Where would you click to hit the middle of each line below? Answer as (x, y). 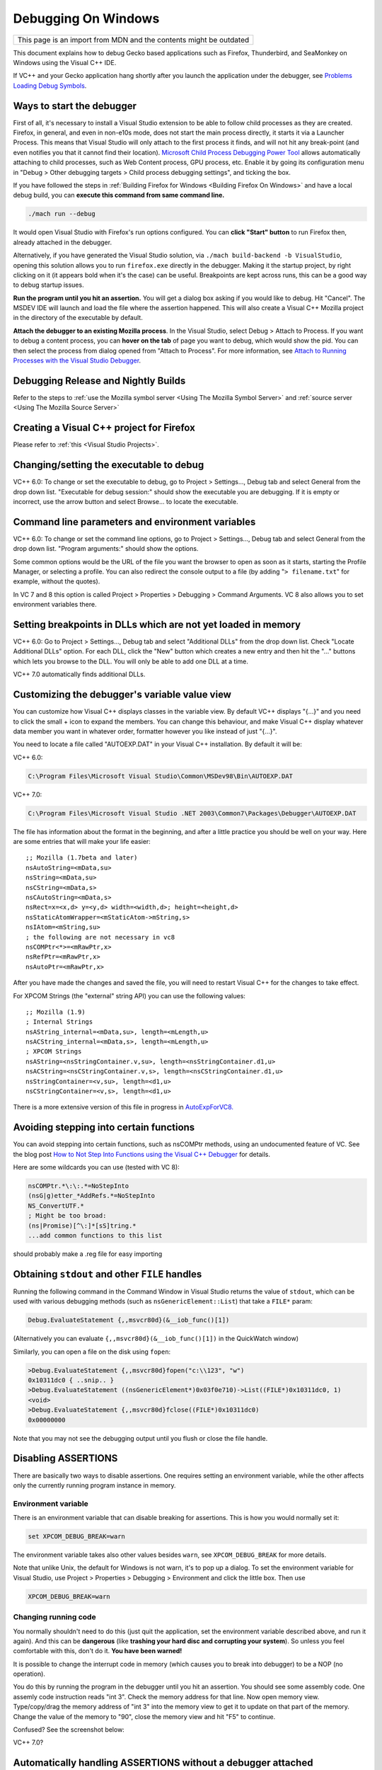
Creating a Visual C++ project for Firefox (104, 428)
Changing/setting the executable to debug (109, 465)
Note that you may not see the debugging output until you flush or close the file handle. (140, 1438)
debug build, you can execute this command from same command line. (119, 195)
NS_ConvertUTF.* (56, 1206)
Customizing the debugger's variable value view (122, 695)
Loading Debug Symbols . (50, 86)
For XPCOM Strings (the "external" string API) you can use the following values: (129, 995)
